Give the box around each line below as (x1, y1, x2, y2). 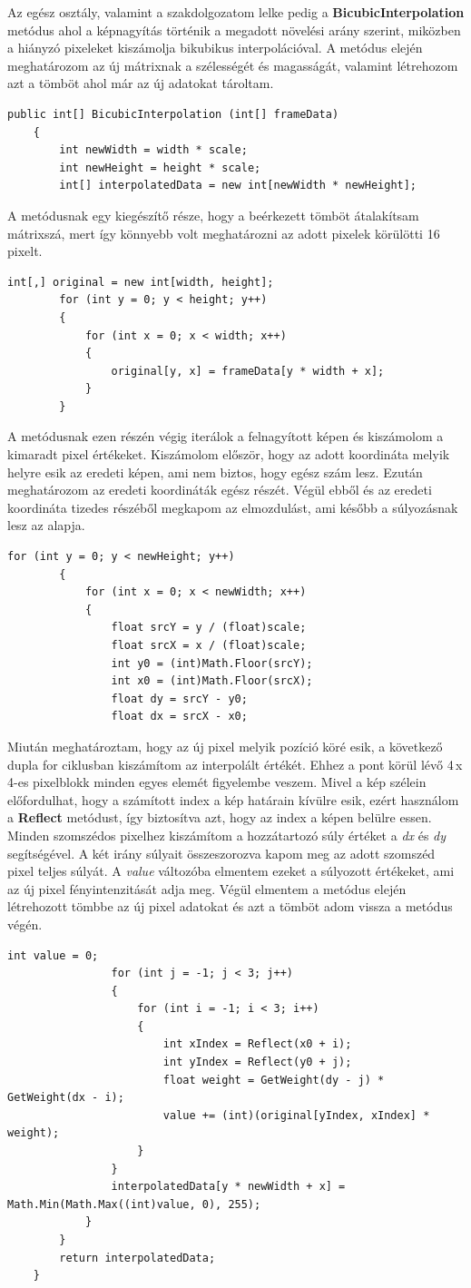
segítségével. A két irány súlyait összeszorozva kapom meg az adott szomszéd (7, 843, 436, 862)
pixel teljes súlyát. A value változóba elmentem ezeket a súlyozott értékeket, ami (7, 861, 455, 880)
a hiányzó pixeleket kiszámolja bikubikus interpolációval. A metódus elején (7, 38, 423, 57)
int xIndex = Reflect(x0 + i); (162, 1037, 352, 1051)
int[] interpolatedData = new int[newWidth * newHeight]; (59, 179, 417, 192)
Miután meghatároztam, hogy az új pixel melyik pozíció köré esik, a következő (7, 736, 443, 755)
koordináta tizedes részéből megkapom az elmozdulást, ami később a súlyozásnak (7, 497, 458, 516)
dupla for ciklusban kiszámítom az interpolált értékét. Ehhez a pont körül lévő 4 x (7, 754, 463, 773)
